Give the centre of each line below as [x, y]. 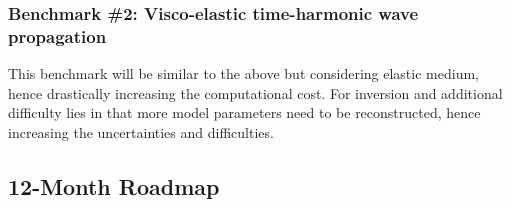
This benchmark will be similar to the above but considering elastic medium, [243, 73]
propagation [57, 35]
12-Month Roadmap [114, 185]
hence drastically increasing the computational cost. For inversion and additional [255, 92]
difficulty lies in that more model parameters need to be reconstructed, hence [244, 112]
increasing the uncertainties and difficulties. [141, 131]
